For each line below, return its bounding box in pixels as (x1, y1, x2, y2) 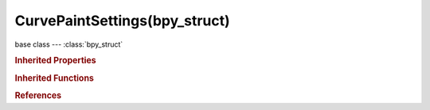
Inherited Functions (14, 72, 95, 83)
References (14, 89, 62, 101)
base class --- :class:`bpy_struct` (14, 40, 123, 49)
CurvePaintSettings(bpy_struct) (14, 12, 230, 29)
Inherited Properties (14, 55, 97, 66)
